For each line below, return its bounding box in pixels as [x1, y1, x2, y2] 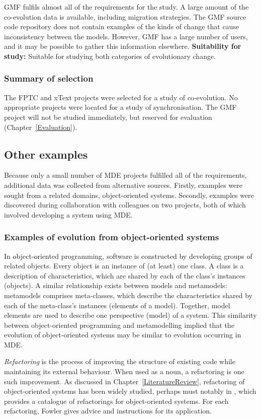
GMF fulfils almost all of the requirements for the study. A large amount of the [4, 2, 249, 12]
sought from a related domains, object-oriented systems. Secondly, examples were [4, 189, 254, 200]
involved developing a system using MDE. [4, 209, 133, 220]
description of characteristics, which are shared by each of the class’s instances [4, 270, 245, 281]
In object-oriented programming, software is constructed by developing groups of [4, 250, 252, 261]
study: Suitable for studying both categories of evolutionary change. [4, 50, 216, 61]
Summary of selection [4, 72, 94, 85]
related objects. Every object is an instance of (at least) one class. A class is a [4, 260, 244, 271]
